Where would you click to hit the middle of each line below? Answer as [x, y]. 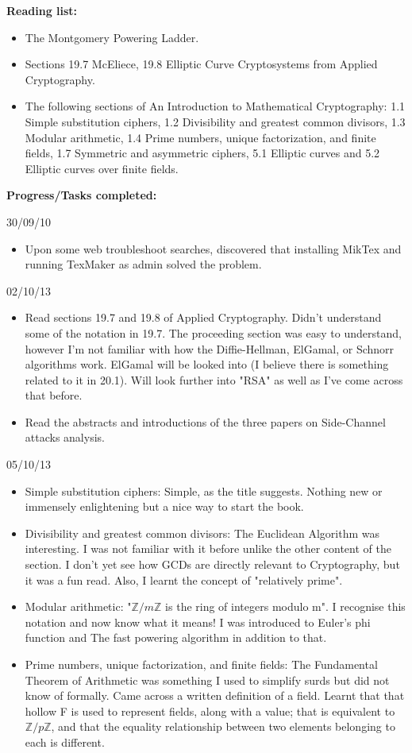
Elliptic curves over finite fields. [102, 168]
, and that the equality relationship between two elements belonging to [223, 726]
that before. [54, 395]
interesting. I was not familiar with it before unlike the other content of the [208, 548]
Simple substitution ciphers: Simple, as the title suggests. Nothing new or [204, 490]
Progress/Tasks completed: [82, 195]
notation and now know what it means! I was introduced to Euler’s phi [198, 622]
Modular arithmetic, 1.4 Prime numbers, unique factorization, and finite [200, 137]
